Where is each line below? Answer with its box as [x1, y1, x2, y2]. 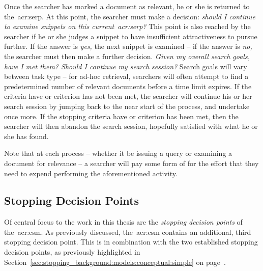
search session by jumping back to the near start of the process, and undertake [4, 100, 250, 111]
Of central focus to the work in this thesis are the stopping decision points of [4, 216, 243, 227]
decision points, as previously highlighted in [4, 247, 140, 257]
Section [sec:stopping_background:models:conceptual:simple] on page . [4, 256, 226, 267]
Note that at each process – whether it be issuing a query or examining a [4, 148, 232, 158]
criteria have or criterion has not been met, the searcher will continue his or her [4, 91, 252, 101]
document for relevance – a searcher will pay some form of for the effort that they [4, 157, 259, 168]
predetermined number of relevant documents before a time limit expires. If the [4, 80, 252, 91]
